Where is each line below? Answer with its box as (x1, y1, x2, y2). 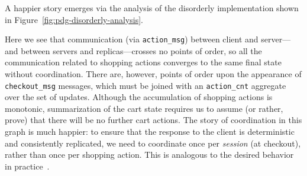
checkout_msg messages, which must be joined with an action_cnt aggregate (5, 79, 286, 91)
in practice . (5, 160, 50, 172)
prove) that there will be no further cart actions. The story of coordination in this (5, 114, 302, 126)
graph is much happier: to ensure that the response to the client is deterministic (5, 125, 295, 138)
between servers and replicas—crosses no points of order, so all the (21, 44, 262, 57)
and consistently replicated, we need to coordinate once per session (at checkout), (5, 137, 301, 149)
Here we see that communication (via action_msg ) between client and (5, 33, 258, 45)
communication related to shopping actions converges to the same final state (5, 56, 282, 68)
